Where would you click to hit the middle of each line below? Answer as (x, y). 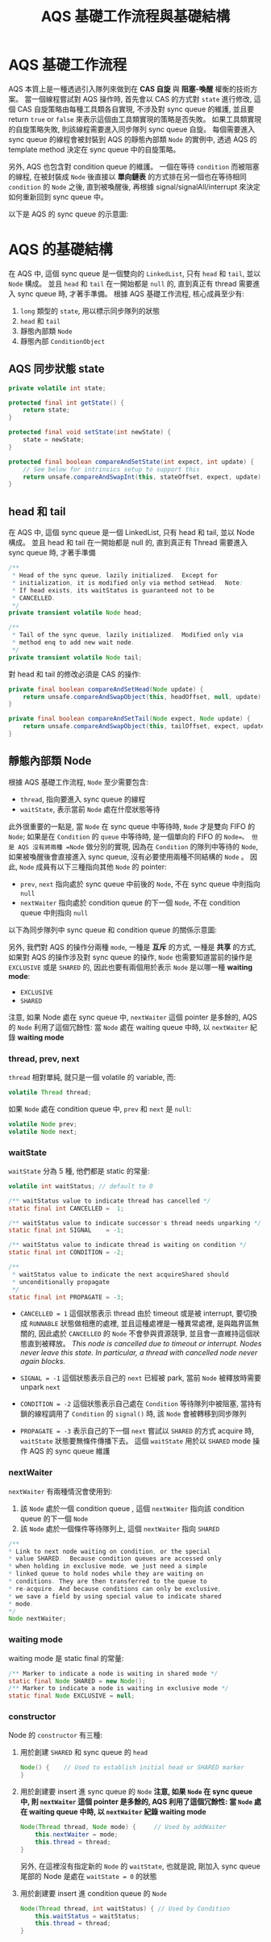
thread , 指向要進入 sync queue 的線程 (83, 799)
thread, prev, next (44, 1058)
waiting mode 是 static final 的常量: (66, 1658)
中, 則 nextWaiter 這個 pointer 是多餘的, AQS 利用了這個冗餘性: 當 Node (136, 1802)
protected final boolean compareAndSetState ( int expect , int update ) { (131, 462)
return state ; (46, 410)
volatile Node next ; (43, 1132)
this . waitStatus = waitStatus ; (88, 1916)
